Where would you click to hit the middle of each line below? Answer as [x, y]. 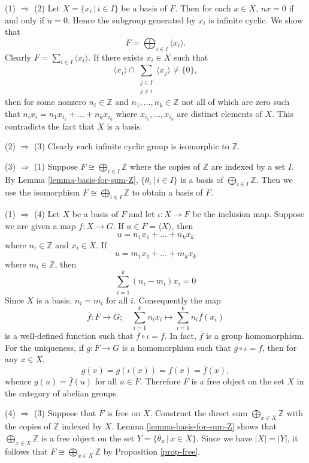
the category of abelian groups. [62, 393]
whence [18, 381]
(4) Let [47, 214]
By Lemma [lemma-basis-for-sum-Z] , [72, 179]
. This [283, 113]
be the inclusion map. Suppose [249, 214]
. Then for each [203, 8]
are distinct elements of [219, 113]
